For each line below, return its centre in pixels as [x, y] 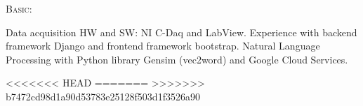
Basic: [19, 8]
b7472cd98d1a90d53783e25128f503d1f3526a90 [103, 96]
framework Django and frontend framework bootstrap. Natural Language [163, 46]
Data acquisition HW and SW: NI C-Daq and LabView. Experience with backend [181, 32]
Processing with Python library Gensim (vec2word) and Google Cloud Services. [177, 59]
